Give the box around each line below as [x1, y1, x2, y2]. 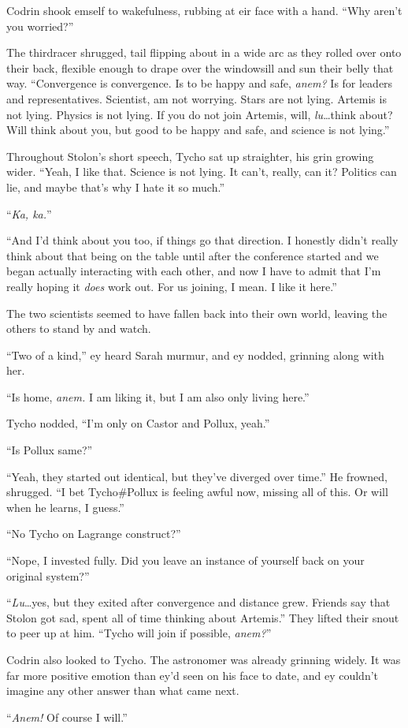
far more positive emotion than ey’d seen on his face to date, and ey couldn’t [6, 666, 379, 683]
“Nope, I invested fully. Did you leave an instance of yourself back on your [6, 552, 365, 569]
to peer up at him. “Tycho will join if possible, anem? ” [6, 625, 272, 641]
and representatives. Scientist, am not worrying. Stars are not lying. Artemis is [6, 90, 387, 106]
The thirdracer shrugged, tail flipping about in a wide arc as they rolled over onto [6, 44, 402, 61]
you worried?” [6, 17, 74, 34]
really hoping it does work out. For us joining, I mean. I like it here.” [6, 278, 337, 294]
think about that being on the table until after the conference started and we [6, 247, 379, 263]
